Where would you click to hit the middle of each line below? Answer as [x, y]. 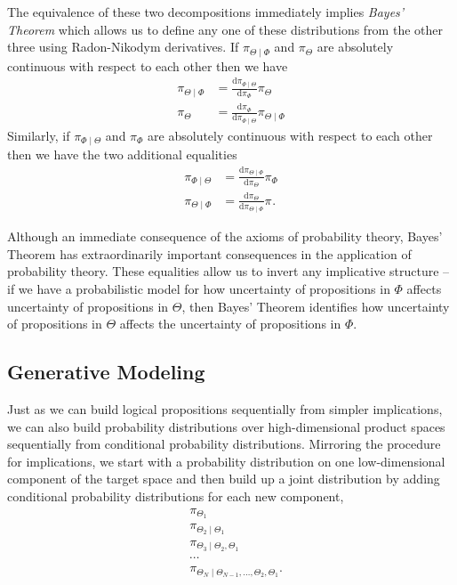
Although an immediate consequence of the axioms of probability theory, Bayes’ [225, 236]
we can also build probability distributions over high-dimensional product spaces [226, 426]
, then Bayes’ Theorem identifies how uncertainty [316, 306]
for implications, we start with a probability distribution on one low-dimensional [226, 461]
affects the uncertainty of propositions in [230, 324]
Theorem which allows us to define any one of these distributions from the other [225, 29]
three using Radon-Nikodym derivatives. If [123, 47]
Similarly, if [39, 135]
